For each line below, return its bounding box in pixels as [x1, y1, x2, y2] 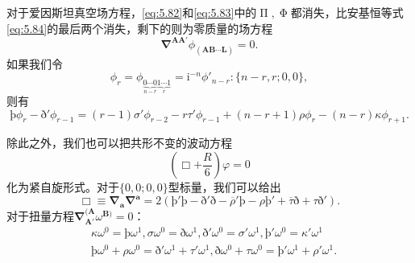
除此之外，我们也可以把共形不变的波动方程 [6, 134, 232, 151]
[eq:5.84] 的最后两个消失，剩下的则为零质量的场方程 [6, 19, 273, 36]
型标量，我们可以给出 [168, 179, 281, 195]
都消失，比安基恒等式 [290, 4, 404, 20]
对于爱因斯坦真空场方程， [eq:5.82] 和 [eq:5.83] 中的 [6, 4, 257, 20]
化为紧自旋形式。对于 [6, 179, 119, 195]
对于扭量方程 [6, 207, 74, 224]
